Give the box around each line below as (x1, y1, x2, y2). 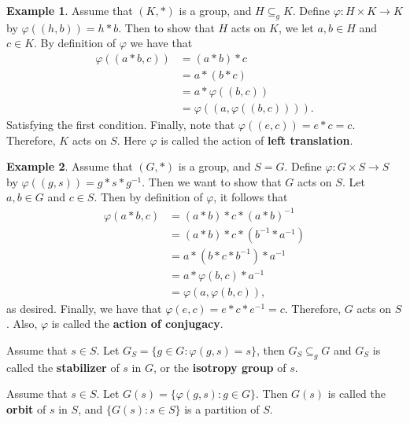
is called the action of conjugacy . (51, 315, 223, 332)
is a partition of (184, 400, 260, 417)
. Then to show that (118, 19, 215, 35)
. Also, (6, 315, 38, 332)
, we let (279, 19, 314, 35)
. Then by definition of (94, 189, 203, 205)
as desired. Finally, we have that (6, 300, 162, 316)
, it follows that (213, 189, 288, 205)
